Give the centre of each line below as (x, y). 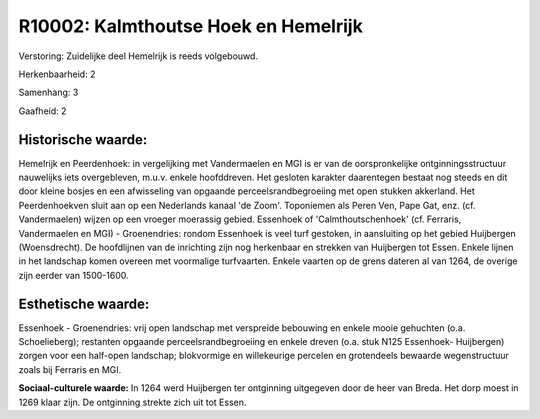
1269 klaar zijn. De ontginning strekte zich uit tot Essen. (132, 402)
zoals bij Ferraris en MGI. (70, 369)
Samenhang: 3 (48, 92)
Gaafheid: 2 (42, 111)
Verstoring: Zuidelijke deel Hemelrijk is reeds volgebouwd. (138, 56)
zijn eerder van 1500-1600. (73, 275)
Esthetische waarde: (84, 303)
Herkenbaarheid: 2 (57, 74)
